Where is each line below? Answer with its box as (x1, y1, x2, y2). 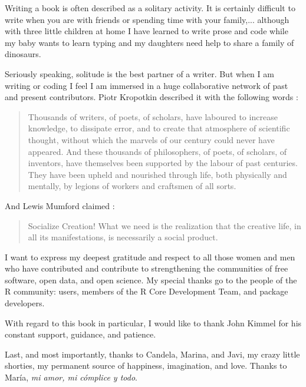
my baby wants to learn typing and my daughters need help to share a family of (5, 36, 294, 48)
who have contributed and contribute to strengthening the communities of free (5, 262, 288, 274)
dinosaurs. (5, 48, 41, 60)
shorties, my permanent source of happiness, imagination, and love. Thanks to (5, 359, 287, 372)
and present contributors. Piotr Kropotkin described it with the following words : (5, 91, 298, 103)
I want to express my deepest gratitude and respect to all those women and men (5, 250, 295, 263)
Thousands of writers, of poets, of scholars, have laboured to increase (28, 110, 278, 123)
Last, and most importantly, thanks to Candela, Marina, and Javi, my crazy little (5, 348, 300, 360)
